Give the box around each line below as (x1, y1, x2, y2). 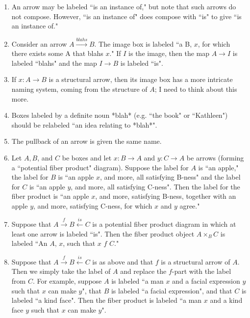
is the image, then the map (128, 48, 210, 58)
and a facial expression (172, 276, 240, 286)
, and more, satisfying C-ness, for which (33, 200, 152, 211)
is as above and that (92, 256, 153, 266)
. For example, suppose (32, 276, 102, 286)
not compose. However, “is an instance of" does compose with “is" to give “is (11, 11, 242, 21)
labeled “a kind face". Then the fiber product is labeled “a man (11, 295, 202, 305)
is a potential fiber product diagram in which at (92, 219, 236, 229)
